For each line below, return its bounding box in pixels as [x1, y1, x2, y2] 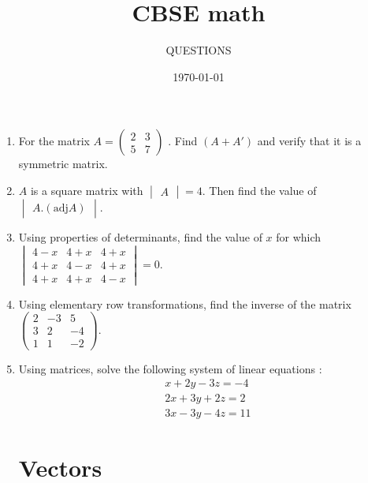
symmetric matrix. [18, 155, 108, 172]
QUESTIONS [165, 42, 232, 58]
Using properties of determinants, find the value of [18, 228, 262, 245]
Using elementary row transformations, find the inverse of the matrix [18, 295, 351, 312]
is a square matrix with [30, 182, 143, 198]
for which [276, 228, 322, 245]
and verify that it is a [257, 133, 362, 149]
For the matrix [18, 133, 90, 149]
